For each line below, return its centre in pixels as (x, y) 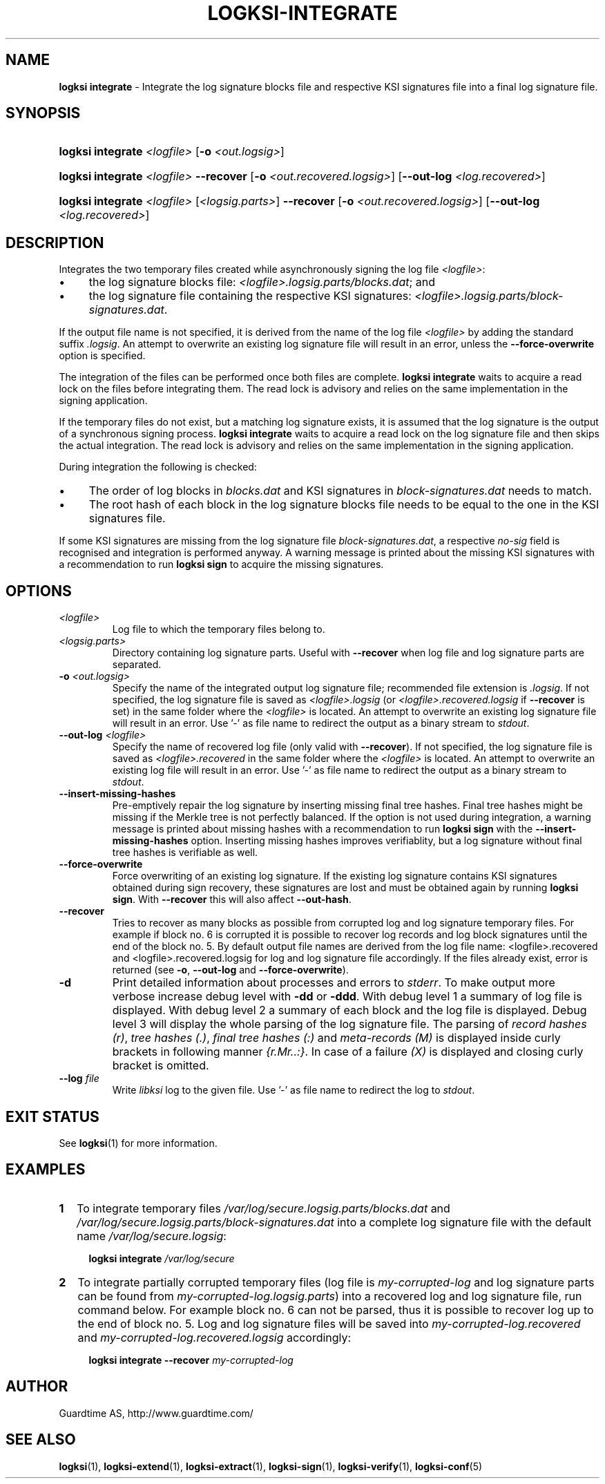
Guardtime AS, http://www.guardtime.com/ (156, 1413)
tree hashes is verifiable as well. (185, 853)
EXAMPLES (46, 1170)
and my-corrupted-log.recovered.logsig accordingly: (214, 1337)
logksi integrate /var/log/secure (162, 1258)
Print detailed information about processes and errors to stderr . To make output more (334, 983)
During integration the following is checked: (158, 467)
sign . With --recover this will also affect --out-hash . (232, 900)
